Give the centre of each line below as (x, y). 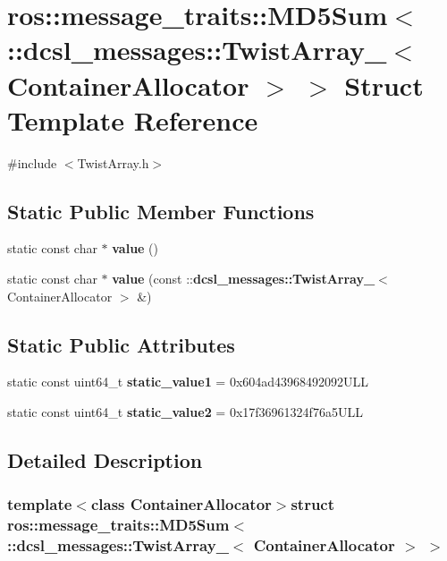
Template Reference (133, 119)
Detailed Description (105, 460)
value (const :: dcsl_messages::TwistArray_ (244, 279)
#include (32, 162)
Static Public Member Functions (161, 211)
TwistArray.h (113, 162)
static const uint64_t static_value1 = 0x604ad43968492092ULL (188, 382)
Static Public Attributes (121, 344)
